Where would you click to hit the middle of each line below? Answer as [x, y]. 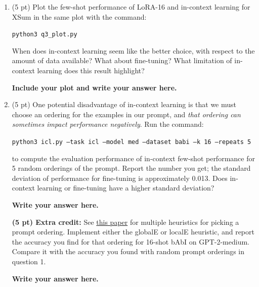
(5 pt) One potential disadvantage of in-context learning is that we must [124, 104]
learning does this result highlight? [91, 70]
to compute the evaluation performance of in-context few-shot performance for [133, 158]
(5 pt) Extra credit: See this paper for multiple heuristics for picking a [125, 222]
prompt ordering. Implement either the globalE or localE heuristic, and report [133, 232]
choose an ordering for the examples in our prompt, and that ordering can [126, 114]
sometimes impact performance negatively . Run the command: [108, 124]
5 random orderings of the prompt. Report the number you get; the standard [131, 168]
